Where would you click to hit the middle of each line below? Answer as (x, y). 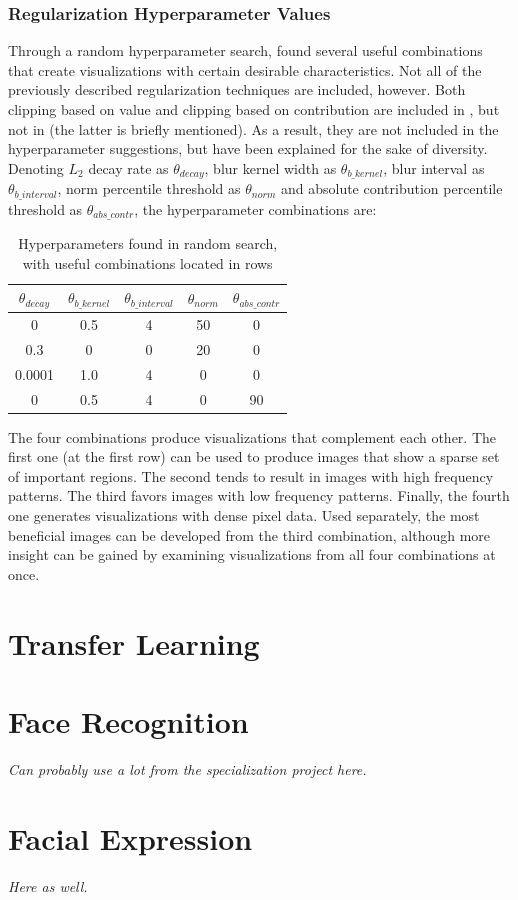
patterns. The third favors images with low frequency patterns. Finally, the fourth (259, 495)
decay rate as (128, 167)
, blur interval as (434, 167)
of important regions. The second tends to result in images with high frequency (251, 475)
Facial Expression (130, 837)
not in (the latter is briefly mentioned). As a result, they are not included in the (253, 128)
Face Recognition (128, 720)
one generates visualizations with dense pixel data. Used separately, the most (244, 515)
